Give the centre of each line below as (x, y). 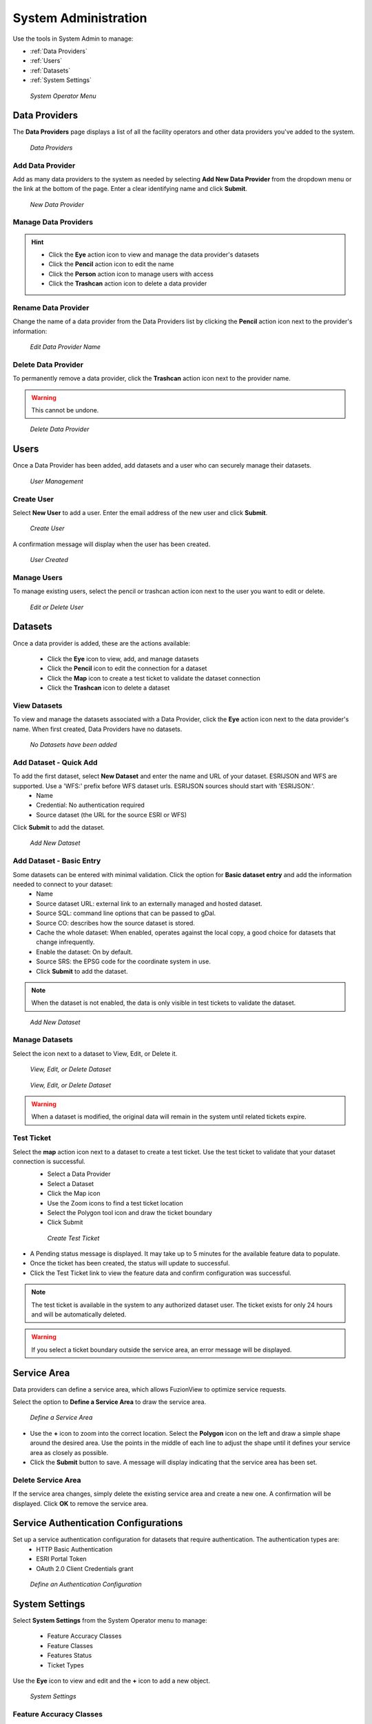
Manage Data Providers (53, 222)
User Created (49, 560)
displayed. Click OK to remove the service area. (80, 1503)
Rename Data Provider (51, 308)
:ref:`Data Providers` (59, 51)
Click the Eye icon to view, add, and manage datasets (123, 659)
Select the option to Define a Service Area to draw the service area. (110, 1402)
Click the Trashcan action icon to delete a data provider (128, 283)
